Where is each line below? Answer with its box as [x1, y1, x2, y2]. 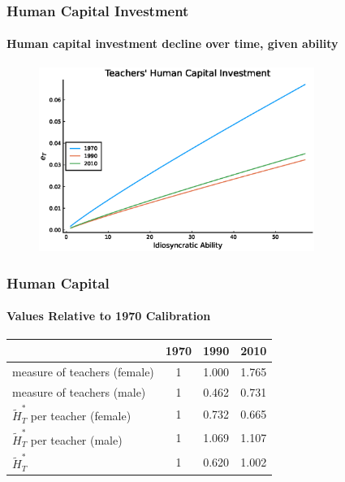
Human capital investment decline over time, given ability [6, 35, 339, 52]
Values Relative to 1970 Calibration [6, 307, 211, 324]
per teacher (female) [30, 407, 132, 424]
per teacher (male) [30, 431, 123, 448]
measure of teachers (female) [12, 363, 154, 380]
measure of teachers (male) [12, 383, 146, 400]
